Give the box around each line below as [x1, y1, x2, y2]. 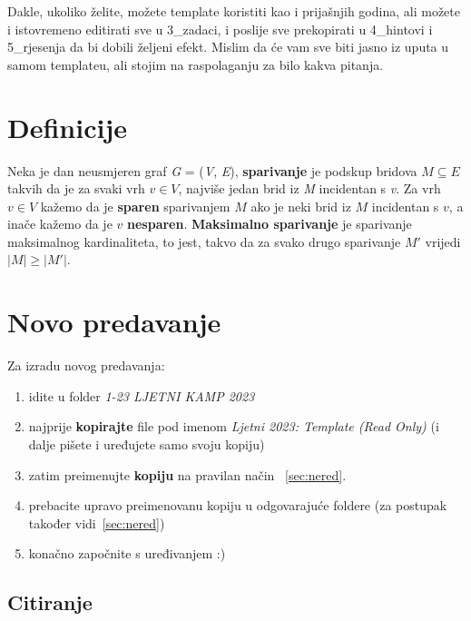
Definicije [7, 108, 127, 145]
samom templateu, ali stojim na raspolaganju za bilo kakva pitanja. [7, 54, 384, 74]
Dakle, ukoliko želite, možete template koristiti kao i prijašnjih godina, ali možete [7, 2, 460, 20]
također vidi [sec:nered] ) [28, 513, 165, 532]
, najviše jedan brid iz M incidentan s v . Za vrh [178, 179, 441, 198]
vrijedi [425, 232, 461, 251]
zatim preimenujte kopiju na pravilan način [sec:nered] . [28, 465, 347, 484]
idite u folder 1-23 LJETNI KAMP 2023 [28, 386, 255, 405]
